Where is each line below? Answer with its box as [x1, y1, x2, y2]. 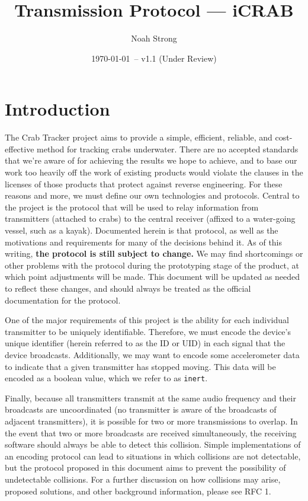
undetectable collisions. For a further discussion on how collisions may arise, [5, 473, 281, 485]
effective [5, 142, 34, 155]
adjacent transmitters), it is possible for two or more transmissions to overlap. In [5, 414, 298, 427]
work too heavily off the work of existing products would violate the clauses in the [5, 166, 303, 178]
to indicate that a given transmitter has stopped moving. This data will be [5, 360, 276, 372]
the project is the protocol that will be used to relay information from [5, 200, 259, 213]
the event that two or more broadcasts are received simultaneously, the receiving [5, 426, 297, 439]
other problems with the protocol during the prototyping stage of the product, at [5, 259, 300, 271]
